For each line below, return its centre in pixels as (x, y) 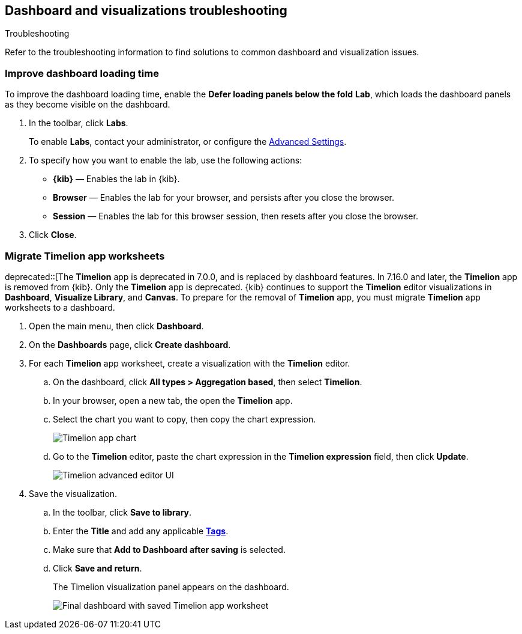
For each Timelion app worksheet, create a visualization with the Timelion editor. (190, 363)
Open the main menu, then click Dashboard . (116, 326)
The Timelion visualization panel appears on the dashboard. (171, 587)
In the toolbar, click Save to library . (122, 512)
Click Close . (53, 235)
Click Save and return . (97, 568)
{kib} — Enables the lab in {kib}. (116, 179)
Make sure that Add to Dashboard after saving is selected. (169, 549)
